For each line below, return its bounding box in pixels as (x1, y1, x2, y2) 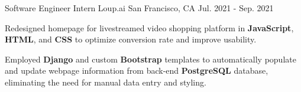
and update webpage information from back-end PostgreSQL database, (5, 64, 268, 77)
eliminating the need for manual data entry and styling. (5, 75, 206, 88)
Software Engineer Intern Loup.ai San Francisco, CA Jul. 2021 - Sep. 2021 (5, 2, 274, 14)
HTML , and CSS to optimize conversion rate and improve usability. (5, 33, 257, 45)
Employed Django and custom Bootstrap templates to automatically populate (5, 52, 296, 65)
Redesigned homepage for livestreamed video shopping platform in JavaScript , (5, 21, 294, 34)
